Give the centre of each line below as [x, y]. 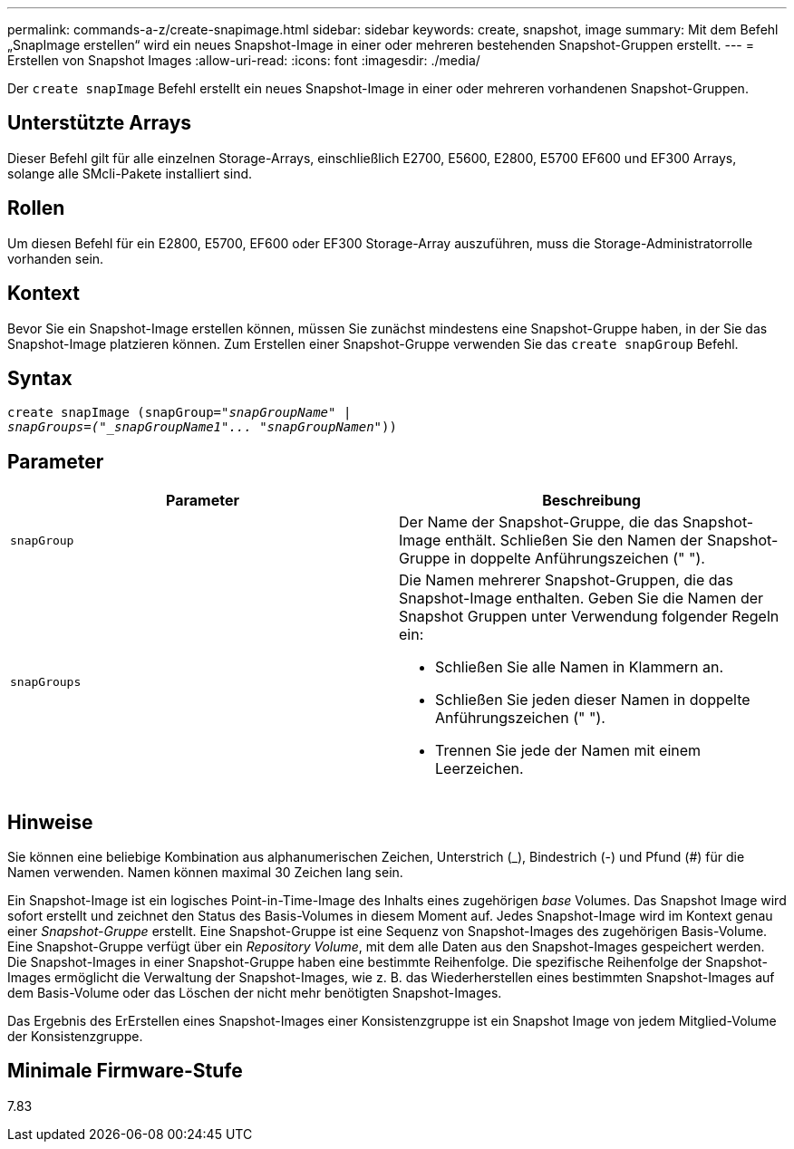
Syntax [40, 378]
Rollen [36, 208]
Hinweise [50, 822]
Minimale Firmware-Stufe [125, 1071]
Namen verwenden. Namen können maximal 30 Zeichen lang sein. [205, 873]
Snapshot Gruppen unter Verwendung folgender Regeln [589, 617]
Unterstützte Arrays [100, 123]
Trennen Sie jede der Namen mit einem [568, 751]
